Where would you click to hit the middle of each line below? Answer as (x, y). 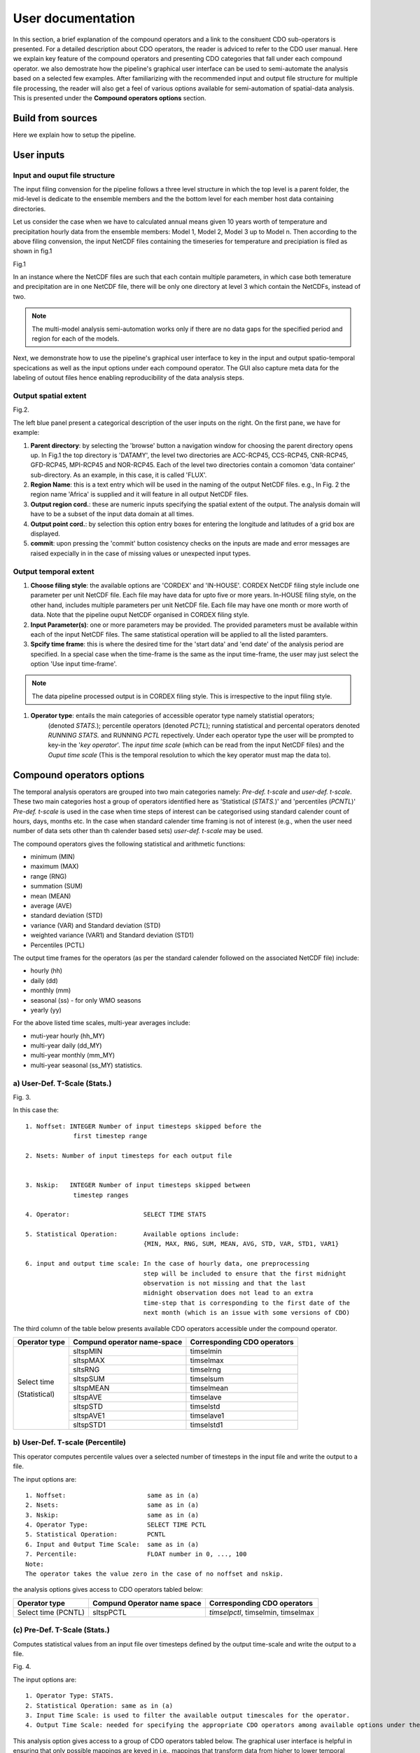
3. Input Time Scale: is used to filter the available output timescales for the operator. (188, 1715)
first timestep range (110, 1136)
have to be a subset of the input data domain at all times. (112, 514)
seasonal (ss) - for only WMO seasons (86, 1000)
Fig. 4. (22, 1667)
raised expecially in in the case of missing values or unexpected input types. (141, 553)
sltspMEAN (91, 1388)
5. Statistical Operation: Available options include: (132, 1234)
